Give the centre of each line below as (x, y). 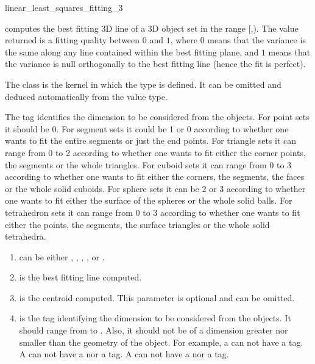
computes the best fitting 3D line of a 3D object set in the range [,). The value (152, 28)
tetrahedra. (26, 236)
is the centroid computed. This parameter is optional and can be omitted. (157, 297)
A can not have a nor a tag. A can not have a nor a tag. (124, 354)
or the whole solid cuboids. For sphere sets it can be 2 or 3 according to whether (155, 188)
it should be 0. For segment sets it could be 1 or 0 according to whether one (147, 128)
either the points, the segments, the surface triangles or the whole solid (137, 224)
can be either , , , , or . (62, 256)
